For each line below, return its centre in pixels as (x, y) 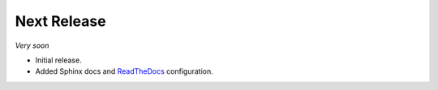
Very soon (32, 45)
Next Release (60, 21)
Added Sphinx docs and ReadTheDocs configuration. (125, 71)
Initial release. (58, 60)
